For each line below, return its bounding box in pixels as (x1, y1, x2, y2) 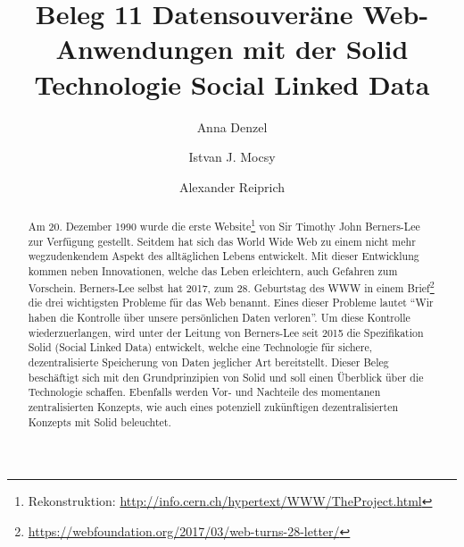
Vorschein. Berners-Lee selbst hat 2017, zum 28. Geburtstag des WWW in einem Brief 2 (28, 277, 435, 295)
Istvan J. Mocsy (188, 147, 276, 166)
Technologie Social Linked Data (34, 65, 430, 102)
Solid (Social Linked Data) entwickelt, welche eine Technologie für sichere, (28, 340, 373, 355)
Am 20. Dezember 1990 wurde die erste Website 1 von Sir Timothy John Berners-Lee (28, 216, 420, 234)
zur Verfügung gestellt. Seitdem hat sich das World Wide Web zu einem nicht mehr (28, 233, 416, 248)
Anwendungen (55, 30, 234, 67)
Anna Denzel (196, 117, 268, 136)
